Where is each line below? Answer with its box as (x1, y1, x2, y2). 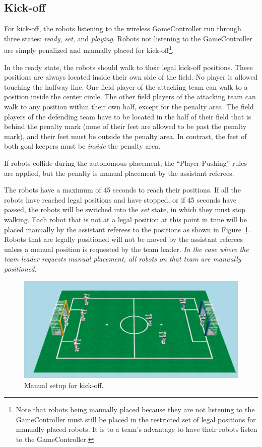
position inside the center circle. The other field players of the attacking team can (4, 91, 256, 102)
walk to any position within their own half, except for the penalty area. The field (4, 101, 254, 112)
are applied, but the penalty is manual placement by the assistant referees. (4, 167, 234, 178)
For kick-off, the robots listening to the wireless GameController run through (4, 23, 241, 34)
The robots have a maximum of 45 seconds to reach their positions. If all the (4, 184, 241, 195)
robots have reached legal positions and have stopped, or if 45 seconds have (4, 194, 237, 205)
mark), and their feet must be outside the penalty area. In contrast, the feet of (4, 131, 247, 141)
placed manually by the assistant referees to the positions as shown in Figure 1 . (4, 224, 250, 234)
